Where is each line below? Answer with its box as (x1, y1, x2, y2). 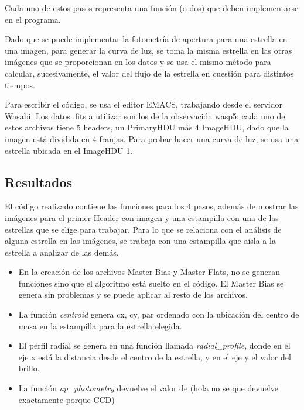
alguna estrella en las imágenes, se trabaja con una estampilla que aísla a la (5, 235, 276, 247)
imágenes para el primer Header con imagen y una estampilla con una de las (5, 211, 279, 223)
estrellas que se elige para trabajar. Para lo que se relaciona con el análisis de (5, 223, 282, 235)
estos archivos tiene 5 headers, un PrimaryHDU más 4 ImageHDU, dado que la (5, 121, 289, 133)
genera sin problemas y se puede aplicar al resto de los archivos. (18, 288, 248, 301)
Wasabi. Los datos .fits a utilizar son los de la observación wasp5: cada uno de (5, 109, 285, 122)
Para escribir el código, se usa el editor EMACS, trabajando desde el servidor (5, 98, 282, 111)
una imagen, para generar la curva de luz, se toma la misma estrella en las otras (5, 44, 292, 56)
